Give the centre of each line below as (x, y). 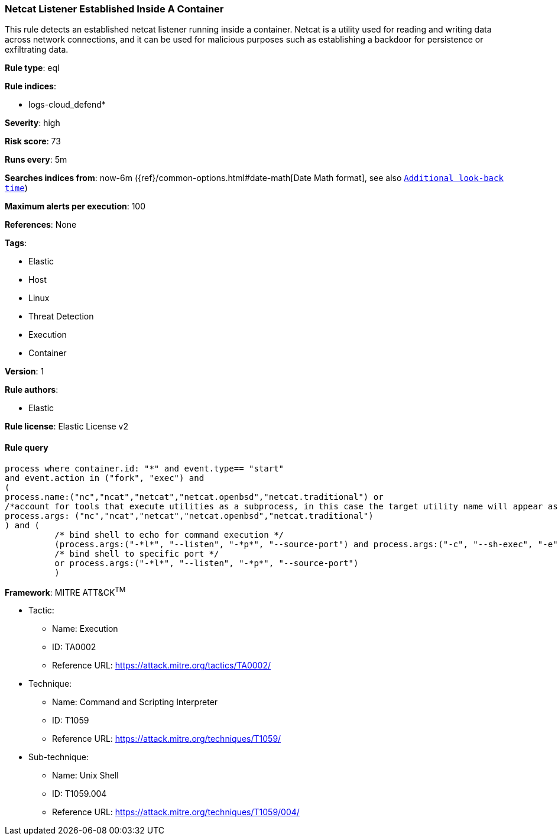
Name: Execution (85, 629)
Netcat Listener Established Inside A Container (114, 9)
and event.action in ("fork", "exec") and (105, 478)
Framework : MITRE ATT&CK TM (65, 591)
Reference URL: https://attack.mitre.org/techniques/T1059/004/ (176, 812)
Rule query (27, 447)
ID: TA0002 (74, 647)
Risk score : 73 (33, 141)
